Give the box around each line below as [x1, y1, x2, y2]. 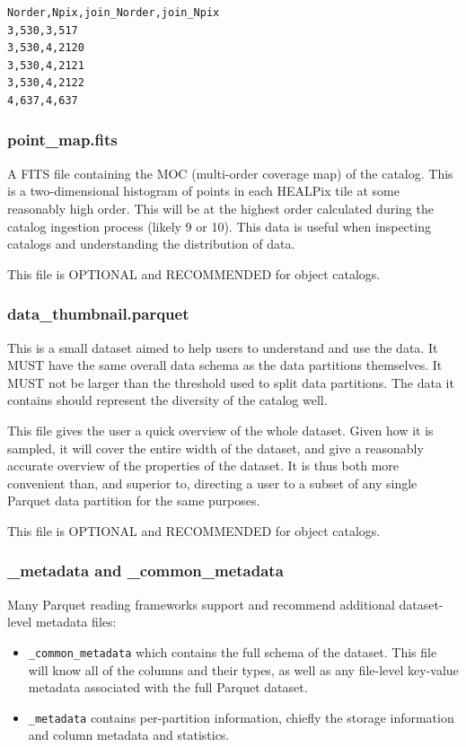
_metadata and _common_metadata [7, 559, 284, 582]
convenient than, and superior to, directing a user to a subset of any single [7, 473, 418, 492]
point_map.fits [7, 128, 118, 151]
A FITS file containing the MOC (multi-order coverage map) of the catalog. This [7, 163, 453, 182]
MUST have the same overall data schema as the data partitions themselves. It [7, 356, 443, 374]
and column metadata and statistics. [28, 725, 230, 744]
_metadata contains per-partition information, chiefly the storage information [28, 707, 454, 726]
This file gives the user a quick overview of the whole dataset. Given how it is [7, 420, 434, 439]
